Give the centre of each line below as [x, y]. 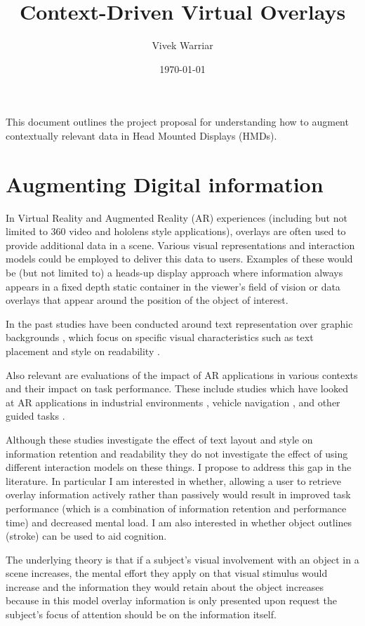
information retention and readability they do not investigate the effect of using [177, 453]
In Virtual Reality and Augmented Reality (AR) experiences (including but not [177, 217]
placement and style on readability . [83, 351]
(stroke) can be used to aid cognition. [86, 536]
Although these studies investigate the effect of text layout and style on [159, 439]
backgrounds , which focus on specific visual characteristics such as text [160, 337]
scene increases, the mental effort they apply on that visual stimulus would [167, 573]
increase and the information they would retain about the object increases [165, 586]
